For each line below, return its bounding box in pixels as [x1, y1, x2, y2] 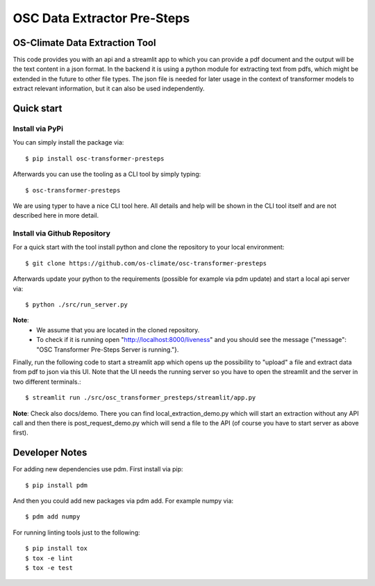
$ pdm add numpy [25, 513, 81, 521]
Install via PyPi [12, 124, 64, 133]
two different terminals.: [12, 377, 81, 386]
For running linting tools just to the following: [12, 528, 140, 537]
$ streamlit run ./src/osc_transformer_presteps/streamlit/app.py [25, 393, 256, 402]
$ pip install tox [25, 544, 88, 553]
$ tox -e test [25, 564, 73, 571]
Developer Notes [12, 447, 87, 459]
